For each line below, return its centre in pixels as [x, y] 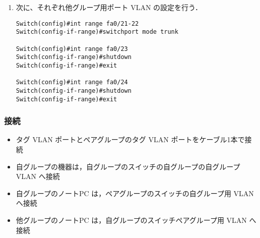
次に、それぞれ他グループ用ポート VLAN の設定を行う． [109, 7]
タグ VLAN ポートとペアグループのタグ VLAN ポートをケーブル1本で [130, 139]
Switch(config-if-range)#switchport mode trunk [97, 32]
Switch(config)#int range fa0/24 [72, 82]
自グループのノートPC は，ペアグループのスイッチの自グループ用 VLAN [135, 193]
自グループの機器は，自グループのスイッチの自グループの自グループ [128, 166]
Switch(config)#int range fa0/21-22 [77, 23]
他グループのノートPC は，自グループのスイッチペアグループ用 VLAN [131, 220]
